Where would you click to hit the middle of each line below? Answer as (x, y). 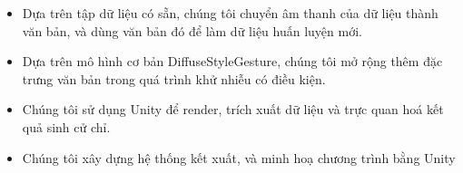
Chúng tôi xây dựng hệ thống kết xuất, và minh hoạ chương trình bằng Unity (239, 157)
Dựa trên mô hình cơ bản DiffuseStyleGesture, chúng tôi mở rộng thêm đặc (232, 61)
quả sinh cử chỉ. (66, 126)
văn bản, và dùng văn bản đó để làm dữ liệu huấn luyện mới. (192, 30)
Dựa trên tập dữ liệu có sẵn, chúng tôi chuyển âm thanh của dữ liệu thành (230, 13)
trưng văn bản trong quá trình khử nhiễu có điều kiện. (174, 78)
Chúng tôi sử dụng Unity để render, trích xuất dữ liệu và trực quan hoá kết (233, 109)
